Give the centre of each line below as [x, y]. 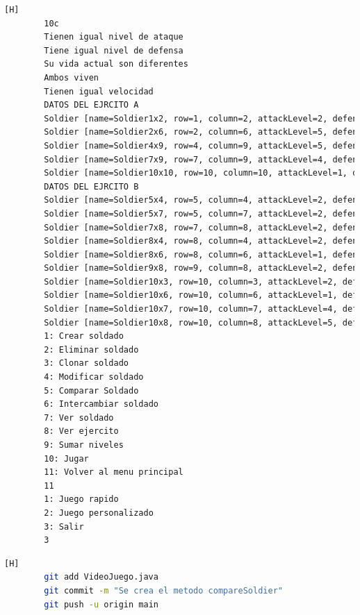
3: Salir [64, 526]
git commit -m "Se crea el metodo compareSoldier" [163, 590]
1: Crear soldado [84, 336]
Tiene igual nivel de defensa [114, 50]
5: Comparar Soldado [91, 390]
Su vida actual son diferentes [116, 64]
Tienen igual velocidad [99, 91]
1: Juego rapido [81, 499]
